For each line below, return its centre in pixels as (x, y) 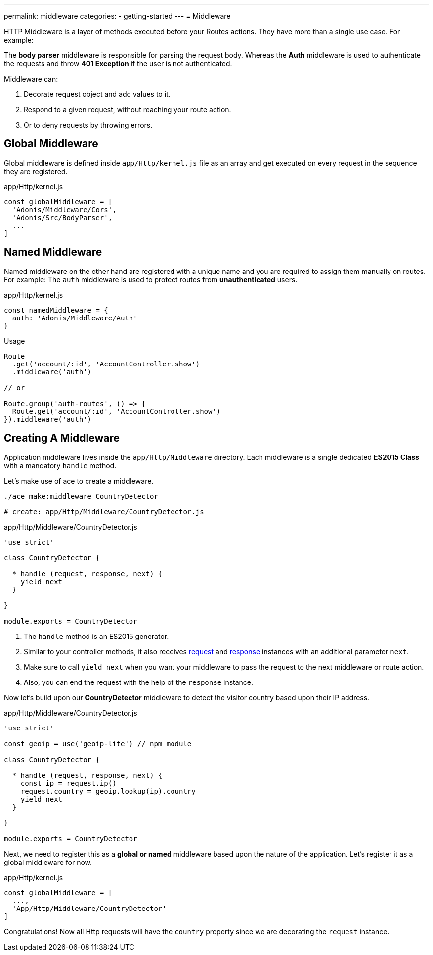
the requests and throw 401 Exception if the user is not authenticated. (118, 64)
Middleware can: (31, 79)
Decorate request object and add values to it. (97, 94)
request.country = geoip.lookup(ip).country (108, 791)
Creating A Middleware (62, 438)
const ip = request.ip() (68, 783)
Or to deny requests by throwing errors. (88, 125)
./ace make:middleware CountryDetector (81, 496)
